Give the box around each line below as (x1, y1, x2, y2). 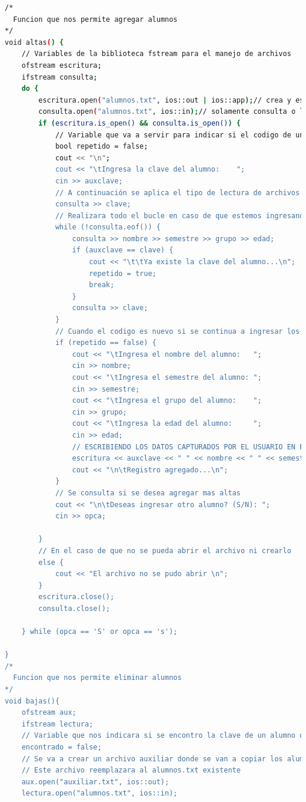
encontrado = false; (21, 743, 102, 751)
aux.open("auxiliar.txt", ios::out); (21, 777, 169, 786)
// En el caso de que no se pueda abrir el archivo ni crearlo (38, 546, 291, 555)
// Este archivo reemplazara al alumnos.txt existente (21, 766, 241, 775)
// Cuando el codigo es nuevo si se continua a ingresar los (55, 327, 300, 336)
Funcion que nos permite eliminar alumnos (13, 673, 182, 682)
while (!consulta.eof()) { (55, 223, 161, 232)
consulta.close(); (38, 604, 110, 613)
